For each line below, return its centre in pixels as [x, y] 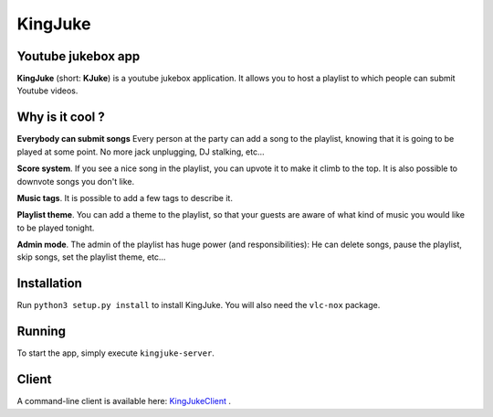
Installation [49, 283]
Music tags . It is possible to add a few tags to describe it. [125, 198]
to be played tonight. [56, 228]
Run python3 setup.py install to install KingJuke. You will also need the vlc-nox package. [199, 305]
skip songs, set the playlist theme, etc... [91, 257]
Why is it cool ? [61, 118]
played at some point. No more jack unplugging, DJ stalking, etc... [141, 152]
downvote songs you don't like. [76, 181]
